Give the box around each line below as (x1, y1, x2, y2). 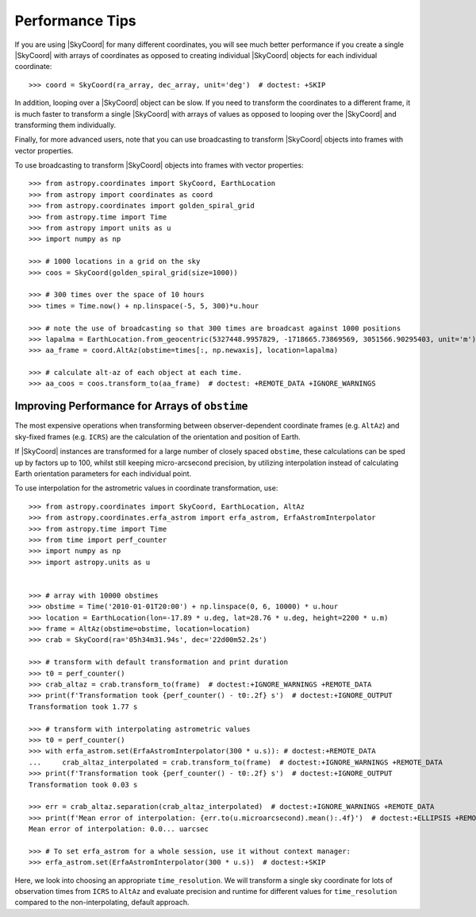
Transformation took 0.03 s (29, 780, 138, 789)
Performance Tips (14, 12, 136, 29)
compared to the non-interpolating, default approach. (14, 898, 190, 907)
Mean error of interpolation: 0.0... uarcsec (29, 825, 209, 834)
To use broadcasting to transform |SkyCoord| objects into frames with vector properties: (14, 161, 305, 170)
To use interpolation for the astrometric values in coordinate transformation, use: (14, 483, 278, 493)
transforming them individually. (14, 120, 117, 130)
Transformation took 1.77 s (29, 702, 138, 711)
